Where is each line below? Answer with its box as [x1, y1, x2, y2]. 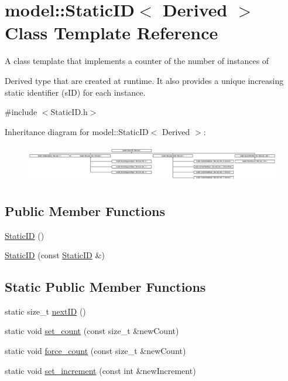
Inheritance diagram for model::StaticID [5, 125, 149, 137]
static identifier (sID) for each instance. [5, 86, 146, 98]
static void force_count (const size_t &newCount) [5, 345, 186, 357]
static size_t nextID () [5, 305, 86, 317]
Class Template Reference [5, 21, 218, 45]
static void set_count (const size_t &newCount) [5, 325, 179, 337]
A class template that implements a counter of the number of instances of [5, 55, 269, 67]
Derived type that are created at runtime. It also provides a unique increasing [5, 74, 284, 86]
